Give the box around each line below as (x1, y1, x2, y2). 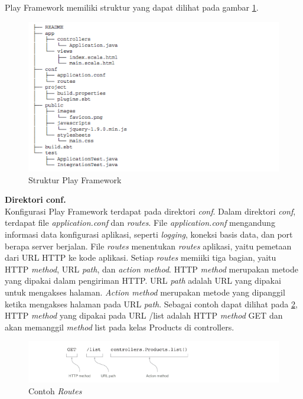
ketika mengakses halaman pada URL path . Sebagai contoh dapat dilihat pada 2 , (5, 297, 298, 310)
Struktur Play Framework (28, 173, 122, 186)
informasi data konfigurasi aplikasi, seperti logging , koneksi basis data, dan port (5, 228, 293, 240)
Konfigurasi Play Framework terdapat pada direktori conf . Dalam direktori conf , (5, 205, 296, 217)
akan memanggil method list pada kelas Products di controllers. (5, 320, 234, 333)
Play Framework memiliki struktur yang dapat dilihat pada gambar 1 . (5, 1, 259, 13)
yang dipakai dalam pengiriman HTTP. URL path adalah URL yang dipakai (5, 274, 281, 287)
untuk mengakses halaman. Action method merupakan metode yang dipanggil (5, 286, 285, 298)
